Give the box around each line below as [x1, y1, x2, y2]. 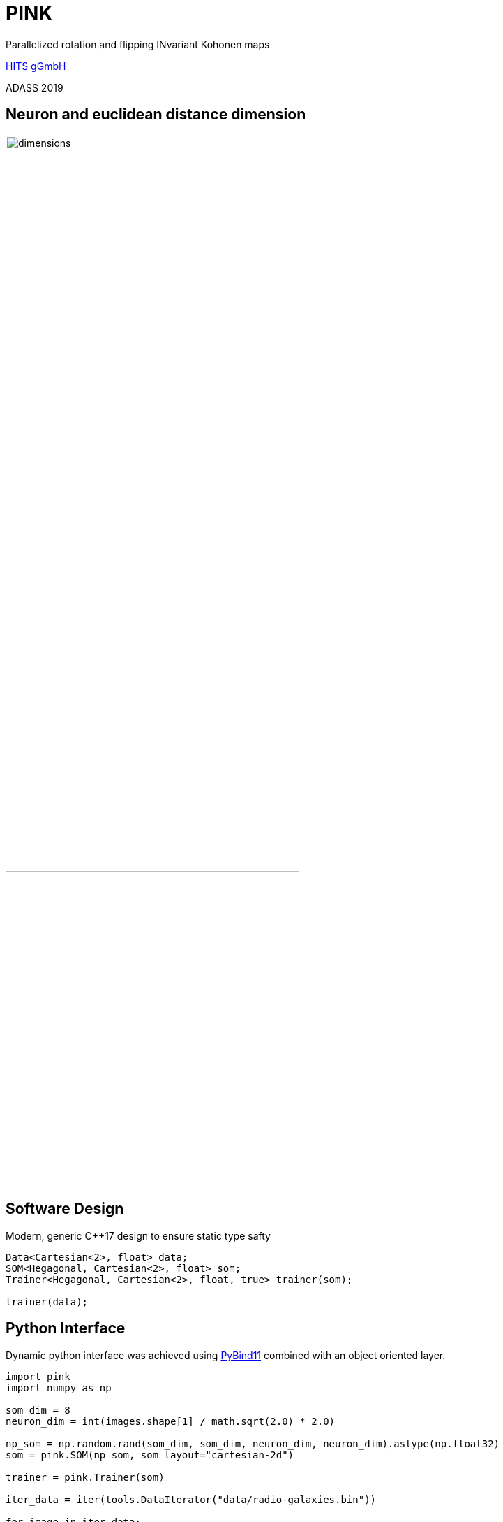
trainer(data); [6, 1296, 89, 1307]
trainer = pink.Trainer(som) [6, 1471, 165, 1483]
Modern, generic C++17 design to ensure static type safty [6, 1229, 271, 1242]
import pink [6, 1370, 70, 1382]
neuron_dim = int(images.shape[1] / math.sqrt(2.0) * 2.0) [6, 1415, 336, 1427]
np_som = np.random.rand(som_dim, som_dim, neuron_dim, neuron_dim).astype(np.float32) [6, 1437, 500, 1449]
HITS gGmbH [6, 59, 66, 72]
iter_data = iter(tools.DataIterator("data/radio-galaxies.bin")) [6, 1493, 377, 1505]
